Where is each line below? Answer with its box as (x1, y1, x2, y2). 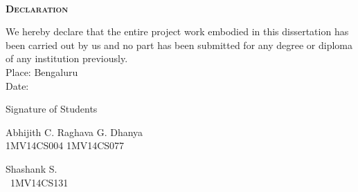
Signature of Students (6, 102, 98, 116)
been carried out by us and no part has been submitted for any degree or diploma (6, 37, 352, 52)
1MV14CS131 (10, 175, 69, 189)
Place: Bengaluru (6, 64, 78, 79)
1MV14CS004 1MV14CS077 (6, 138, 125, 153)
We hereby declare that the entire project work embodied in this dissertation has (6, 24, 349, 39)
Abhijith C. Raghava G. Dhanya (6, 124, 143, 139)
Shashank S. (6, 161, 57, 175)
